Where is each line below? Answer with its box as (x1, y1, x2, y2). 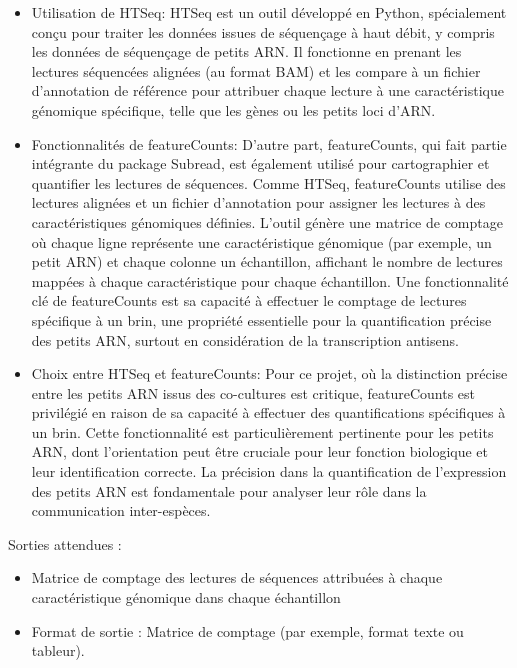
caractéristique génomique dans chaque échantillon (31, 587, 341, 608)
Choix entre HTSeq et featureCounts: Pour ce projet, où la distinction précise (31, 363, 508, 384)
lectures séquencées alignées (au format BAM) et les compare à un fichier (31, 60, 481, 81)
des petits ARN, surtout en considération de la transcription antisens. (31, 329, 459, 350)
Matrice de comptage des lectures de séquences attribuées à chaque (31, 567, 443, 588)
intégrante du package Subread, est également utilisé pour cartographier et (31, 153, 490, 174)
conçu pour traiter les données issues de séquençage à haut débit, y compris (31, 21, 495, 42)
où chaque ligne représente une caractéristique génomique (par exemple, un (31, 231, 492, 252)
